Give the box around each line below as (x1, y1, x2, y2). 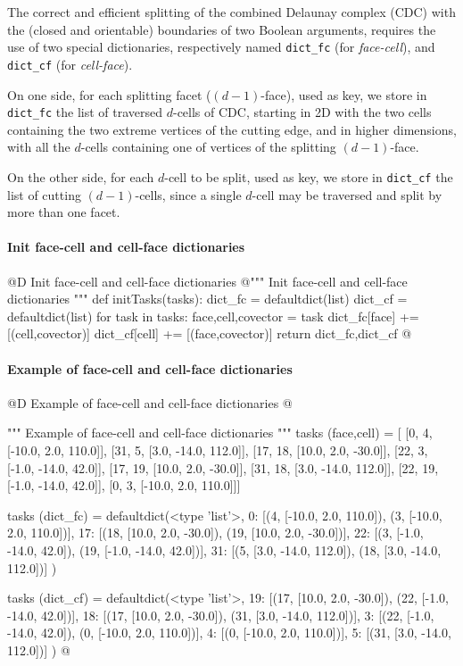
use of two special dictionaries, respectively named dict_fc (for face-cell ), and (7, 37, 435, 56)
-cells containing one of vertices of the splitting (80, 137, 336, 156)
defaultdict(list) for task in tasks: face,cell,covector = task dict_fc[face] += (7, 306, 419, 325)
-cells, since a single (135, 185, 242, 204)
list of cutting (7, 185, 81, 204)
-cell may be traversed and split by (252, 185, 442, 204)
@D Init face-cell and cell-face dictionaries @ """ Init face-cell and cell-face (7, 271, 408, 290)
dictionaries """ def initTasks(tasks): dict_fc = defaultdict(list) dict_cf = (7, 289, 408, 308)
